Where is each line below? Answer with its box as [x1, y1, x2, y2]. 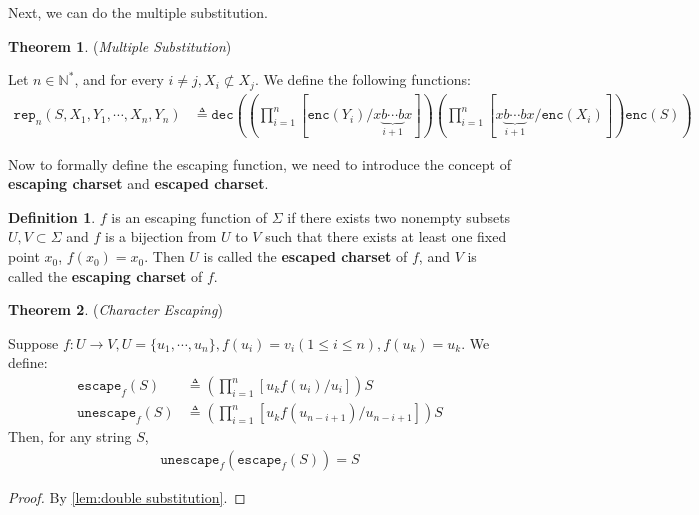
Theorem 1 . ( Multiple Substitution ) [8, 35, 232, 56]
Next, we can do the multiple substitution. [8, 2, 268, 22]
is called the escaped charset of [203, 246, 408, 267]
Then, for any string [8, 426, 132, 447]
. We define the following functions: [254, 69, 471, 90]
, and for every [74, 69, 164, 90]
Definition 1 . [8, 206, 96, 227]
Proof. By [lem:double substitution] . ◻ [8, 486, 246, 507]
